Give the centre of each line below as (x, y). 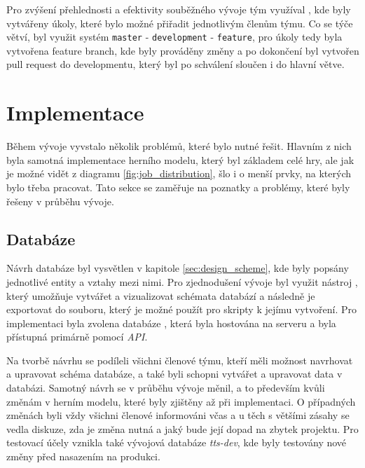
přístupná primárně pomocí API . (77, 337)
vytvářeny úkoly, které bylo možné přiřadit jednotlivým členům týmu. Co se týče (180, 23)
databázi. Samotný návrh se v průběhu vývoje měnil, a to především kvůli (166, 388)
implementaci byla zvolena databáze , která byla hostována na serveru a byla (171, 323)
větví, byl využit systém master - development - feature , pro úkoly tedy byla (174, 37)
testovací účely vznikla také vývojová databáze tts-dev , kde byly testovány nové (177, 442)
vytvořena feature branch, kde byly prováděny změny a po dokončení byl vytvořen (183, 50)
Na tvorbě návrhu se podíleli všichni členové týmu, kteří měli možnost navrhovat (180, 360)
